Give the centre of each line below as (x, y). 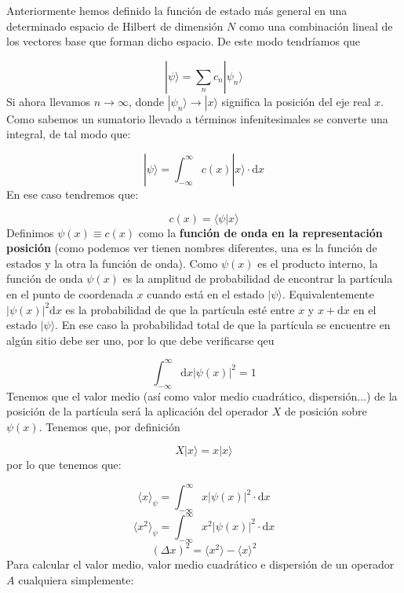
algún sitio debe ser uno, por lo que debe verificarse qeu (140, 340)
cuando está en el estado (206, 293)
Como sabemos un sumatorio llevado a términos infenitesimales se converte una (197, 118)
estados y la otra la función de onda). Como (112, 263)
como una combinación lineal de (316, 26)
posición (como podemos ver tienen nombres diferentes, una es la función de (192, 248)
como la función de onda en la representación (260, 232)
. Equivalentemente (328, 293)
